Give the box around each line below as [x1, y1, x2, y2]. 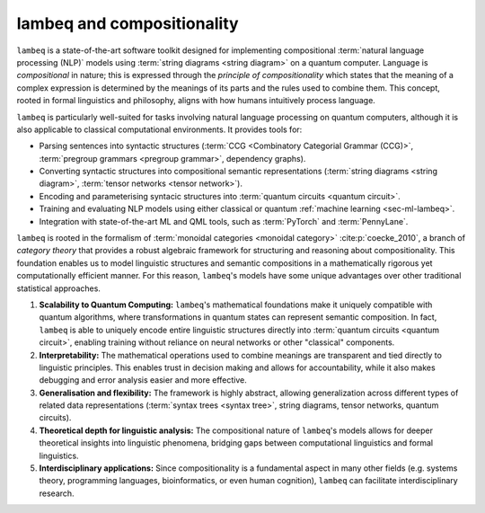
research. [39, 488, 75, 499]
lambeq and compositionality [16, 13, 239, 33]
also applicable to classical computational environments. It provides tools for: [16, 124, 303, 135]
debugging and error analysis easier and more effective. [39, 375, 247, 385]
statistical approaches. [16, 283, 101, 294]
